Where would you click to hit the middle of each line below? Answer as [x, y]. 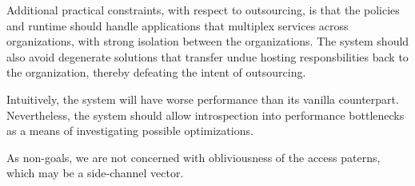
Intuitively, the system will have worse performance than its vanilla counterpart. [203, 99]
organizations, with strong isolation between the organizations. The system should [208, 41]
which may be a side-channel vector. [95, 173]
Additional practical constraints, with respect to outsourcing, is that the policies [203, 10]
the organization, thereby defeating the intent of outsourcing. [156, 72]
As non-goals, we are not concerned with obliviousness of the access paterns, [194, 157]
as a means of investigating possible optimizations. [130, 131]
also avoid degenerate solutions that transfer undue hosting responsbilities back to [207, 56]
